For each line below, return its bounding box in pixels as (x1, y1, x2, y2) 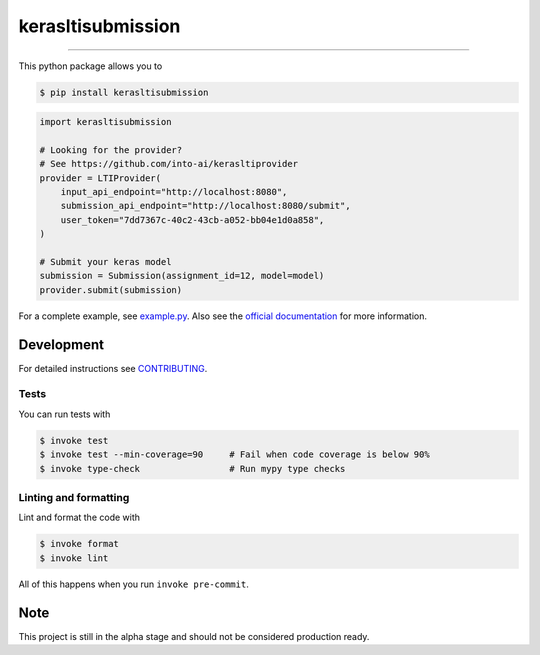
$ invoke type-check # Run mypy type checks (39, 463, 346, 474)
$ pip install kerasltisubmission (39, 86, 209, 98)
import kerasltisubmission (39, 116, 172, 128)
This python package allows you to (18, 60, 163, 72)
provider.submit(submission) (39, 284, 183, 295)
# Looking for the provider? (39, 144, 183, 155)
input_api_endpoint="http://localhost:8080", (60, 186, 288, 198)
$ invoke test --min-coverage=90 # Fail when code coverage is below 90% (39, 449, 430, 460)
